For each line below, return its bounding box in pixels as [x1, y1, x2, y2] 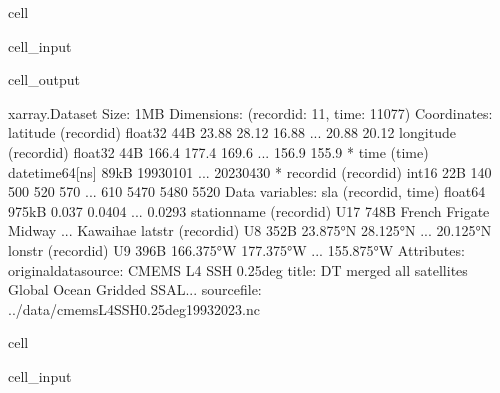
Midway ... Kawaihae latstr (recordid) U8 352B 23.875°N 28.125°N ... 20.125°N [8, 220, 492, 241]
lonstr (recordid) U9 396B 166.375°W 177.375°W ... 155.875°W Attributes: [8, 239, 465, 260]
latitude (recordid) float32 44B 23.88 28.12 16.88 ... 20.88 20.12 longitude [8, 122, 456, 143]
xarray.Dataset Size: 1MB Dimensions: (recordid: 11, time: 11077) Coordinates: [8, 102, 493, 123]
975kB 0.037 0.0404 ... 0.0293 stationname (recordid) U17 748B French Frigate [8, 200, 490, 221]
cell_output [8, 69, 80, 90]
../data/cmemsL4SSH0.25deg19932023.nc [8, 298, 260, 319]
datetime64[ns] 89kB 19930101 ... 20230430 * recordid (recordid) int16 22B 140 [8, 161, 492, 182]
